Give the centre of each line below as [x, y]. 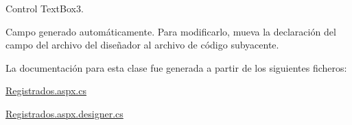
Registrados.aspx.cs [46, 91]
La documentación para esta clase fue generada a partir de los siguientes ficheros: [176, 67]
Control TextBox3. [45, 8]
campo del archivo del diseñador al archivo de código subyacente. [142, 45]
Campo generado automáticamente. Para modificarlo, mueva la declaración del [171, 31]
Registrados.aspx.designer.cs [64, 113]
